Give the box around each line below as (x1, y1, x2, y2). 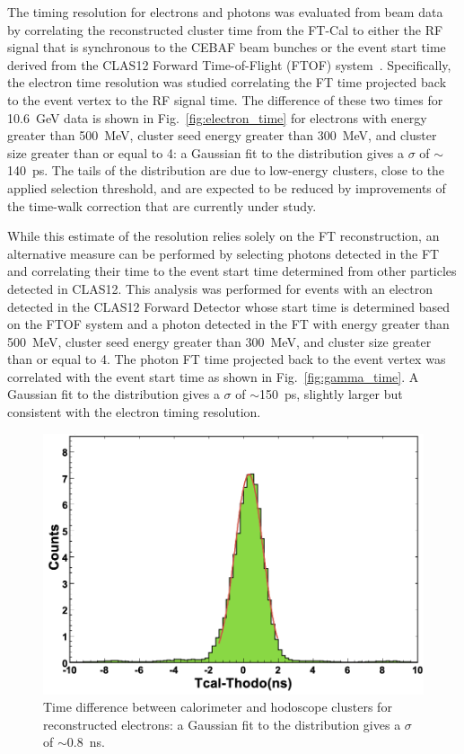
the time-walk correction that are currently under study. (7, 196, 317, 215)
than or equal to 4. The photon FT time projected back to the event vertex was (7, 350, 446, 368)
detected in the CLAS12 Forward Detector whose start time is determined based (7, 297, 450, 315)
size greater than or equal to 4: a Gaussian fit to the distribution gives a (7, 143, 405, 162)
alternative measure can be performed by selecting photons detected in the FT (7, 244, 440, 262)
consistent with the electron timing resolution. (7, 403, 261, 421)
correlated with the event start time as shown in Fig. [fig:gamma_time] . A (7, 367, 419, 386)
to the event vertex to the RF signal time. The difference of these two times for (7, 90, 443, 109)
